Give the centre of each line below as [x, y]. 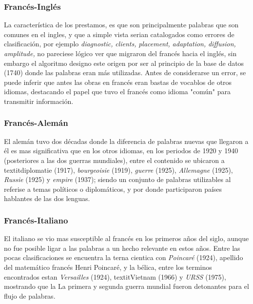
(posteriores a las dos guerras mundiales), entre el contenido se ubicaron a [114, 160]
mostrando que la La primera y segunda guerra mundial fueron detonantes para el [126, 286]
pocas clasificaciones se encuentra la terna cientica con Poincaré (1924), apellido [124, 257]
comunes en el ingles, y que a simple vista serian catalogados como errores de [119, 34]
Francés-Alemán [36, 123]
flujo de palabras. [30, 295]
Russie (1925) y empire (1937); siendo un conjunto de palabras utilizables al [117, 179]
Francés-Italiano [36, 220]
